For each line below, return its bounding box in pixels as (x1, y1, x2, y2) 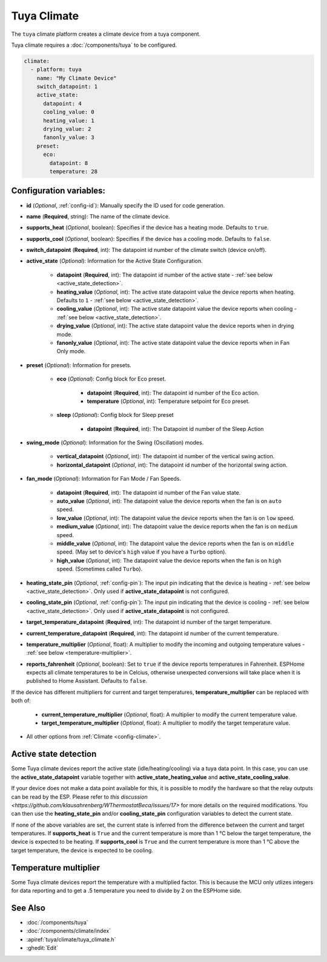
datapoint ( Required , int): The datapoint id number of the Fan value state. (56, 489, 241, 496)
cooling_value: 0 (43, 109, 95, 115)
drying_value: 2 (43, 126, 91, 133)
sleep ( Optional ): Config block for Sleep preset (56, 412, 174, 419)
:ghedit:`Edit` (26, 944, 59, 952)
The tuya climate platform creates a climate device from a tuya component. (11, 30, 201, 38)
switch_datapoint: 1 (36, 83, 98, 90)
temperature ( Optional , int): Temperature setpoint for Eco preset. (87, 398, 250, 405)
